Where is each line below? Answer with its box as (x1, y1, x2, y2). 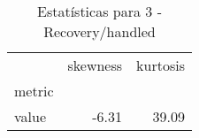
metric (14, 80, 54, 101)
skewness (67, 55, 123, 75)
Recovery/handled (43, 21, 156, 42)
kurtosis (136, 55, 185, 75)
